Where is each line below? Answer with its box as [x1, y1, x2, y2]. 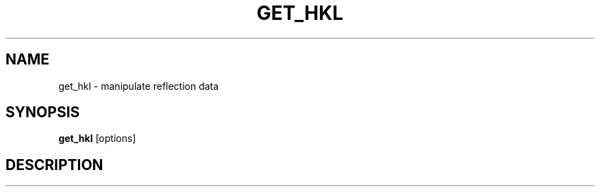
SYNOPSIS [5, 104, 80, 121]
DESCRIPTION [5, 156, 103, 173]
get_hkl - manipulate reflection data [58, 80, 219, 92]
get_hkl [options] [58, 132, 136, 145]
